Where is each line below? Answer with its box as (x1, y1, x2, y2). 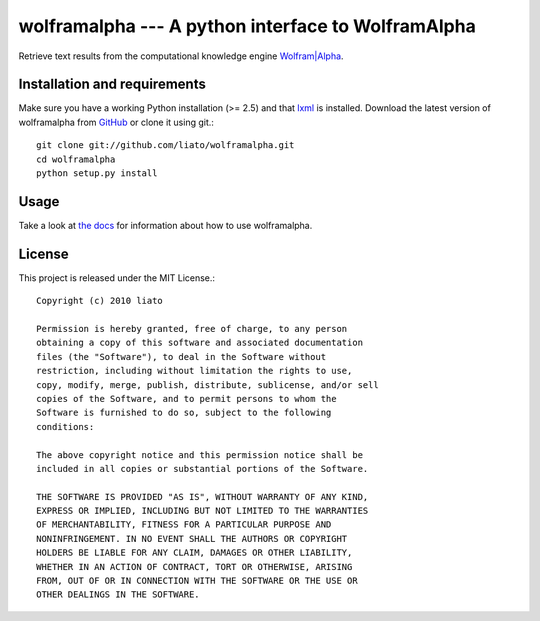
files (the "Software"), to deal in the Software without (36, 351, 327, 362)
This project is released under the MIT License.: (18, 271, 215, 284)
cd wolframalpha (36, 153, 116, 165)
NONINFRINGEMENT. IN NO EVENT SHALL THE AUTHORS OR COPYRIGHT (36, 533, 348, 544)
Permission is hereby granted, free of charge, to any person (36, 323, 348, 334)
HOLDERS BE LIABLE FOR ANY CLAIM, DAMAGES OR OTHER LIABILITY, (36, 547, 353, 559)
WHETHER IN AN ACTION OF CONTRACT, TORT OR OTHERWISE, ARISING (36, 561, 353, 572)
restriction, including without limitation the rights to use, (36, 365, 353, 377)
